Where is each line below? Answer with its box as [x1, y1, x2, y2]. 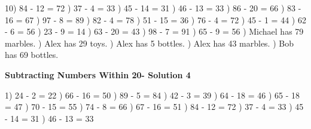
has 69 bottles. [5, 48, 59, 61]
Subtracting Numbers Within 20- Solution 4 [5, 68, 191, 81]
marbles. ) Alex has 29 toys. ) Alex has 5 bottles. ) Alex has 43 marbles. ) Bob [5, 36, 294, 49]
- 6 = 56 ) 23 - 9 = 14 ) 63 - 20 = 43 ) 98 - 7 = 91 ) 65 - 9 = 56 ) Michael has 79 [5, 25, 304, 38]
